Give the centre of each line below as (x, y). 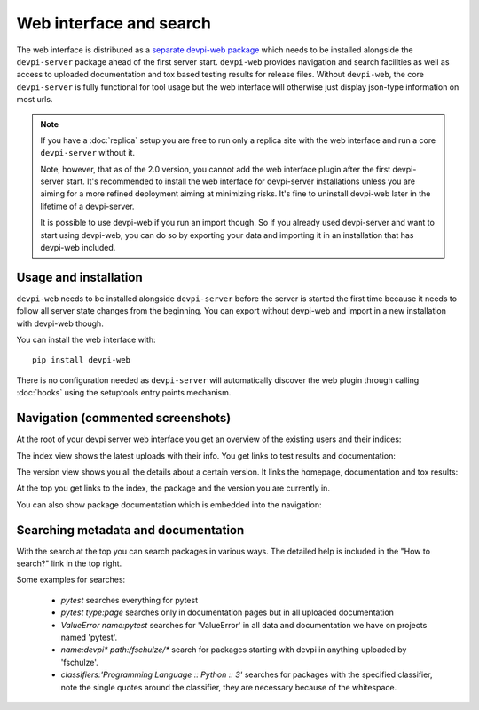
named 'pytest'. (89, 637)
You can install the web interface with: (86, 340)
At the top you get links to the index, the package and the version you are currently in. (173, 488)
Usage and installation (79, 277)
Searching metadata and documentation (130, 530)
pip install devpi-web (82, 360)
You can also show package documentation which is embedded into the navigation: (169, 504)
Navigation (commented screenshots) (124, 418)
